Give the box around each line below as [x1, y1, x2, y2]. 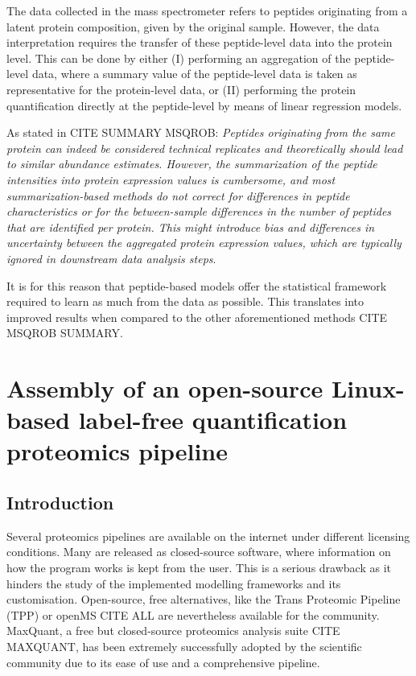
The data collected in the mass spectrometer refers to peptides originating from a [6, 2, 408, 19]
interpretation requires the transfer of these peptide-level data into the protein [6, 34, 393, 51]
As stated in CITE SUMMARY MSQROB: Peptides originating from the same [6, 124, 395, 141]
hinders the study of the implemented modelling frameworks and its [6, 575, 341, 591]
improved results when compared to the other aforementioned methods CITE [6, 308, 388, 325]
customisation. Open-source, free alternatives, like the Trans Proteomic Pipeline [6, 591, 401, 608]
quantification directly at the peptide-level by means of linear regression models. [6, 97, 402, 113]
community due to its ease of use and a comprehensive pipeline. [6, 653, 320, 670]
